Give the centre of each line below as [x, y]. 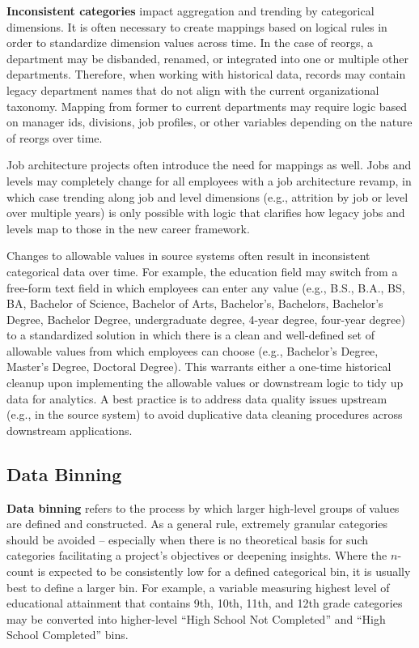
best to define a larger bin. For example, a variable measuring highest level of [198, 587]
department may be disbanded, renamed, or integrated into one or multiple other [207, 58]
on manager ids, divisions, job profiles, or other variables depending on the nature [209, 122]
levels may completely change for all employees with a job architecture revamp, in [209, 180]
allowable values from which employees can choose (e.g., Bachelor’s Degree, [193, 350]
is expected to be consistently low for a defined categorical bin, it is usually [224, 571]
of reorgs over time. [55, 137]
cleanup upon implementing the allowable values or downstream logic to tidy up [205, 383]
